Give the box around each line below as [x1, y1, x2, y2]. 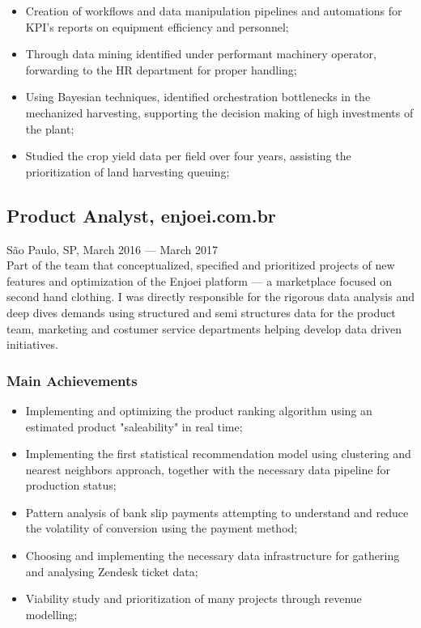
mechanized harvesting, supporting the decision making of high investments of [25, 104, 414, 121]
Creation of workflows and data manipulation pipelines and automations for [25, 2, 402, 19]
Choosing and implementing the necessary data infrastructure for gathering [25, 547, 400, 564]
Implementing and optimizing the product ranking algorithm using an [25, 401, 372, 418]
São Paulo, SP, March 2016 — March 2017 [6, 240, 219, 257]
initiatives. [6, 336, 58, 353]
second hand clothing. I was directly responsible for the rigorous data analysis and [6, 288, 415, 305]
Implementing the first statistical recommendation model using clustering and [25, 445, 411, 462]
